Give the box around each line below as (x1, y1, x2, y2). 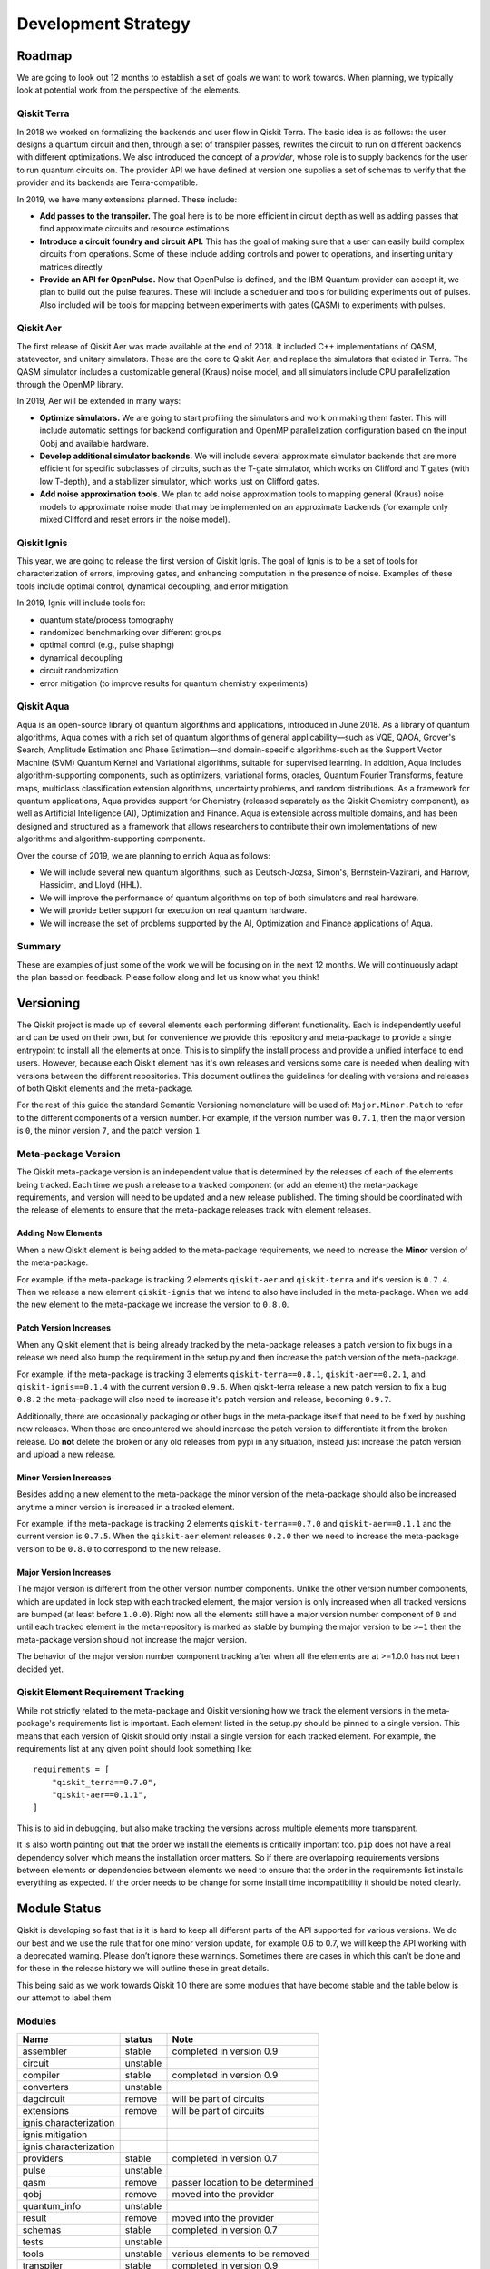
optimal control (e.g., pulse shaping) (39, 640, 175, 651)
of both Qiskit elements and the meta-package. (16, 1083, 194, 1094)
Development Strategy (16, 14, 191, 34)
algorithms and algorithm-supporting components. (16, 833, 206, 844)
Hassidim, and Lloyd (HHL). (39, 879, 142, 890)
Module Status (16, 1901, 102, 1917)
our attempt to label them (16, 1992, 112, 2003)
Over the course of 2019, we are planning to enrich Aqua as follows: (16, 850, 271, 861)
